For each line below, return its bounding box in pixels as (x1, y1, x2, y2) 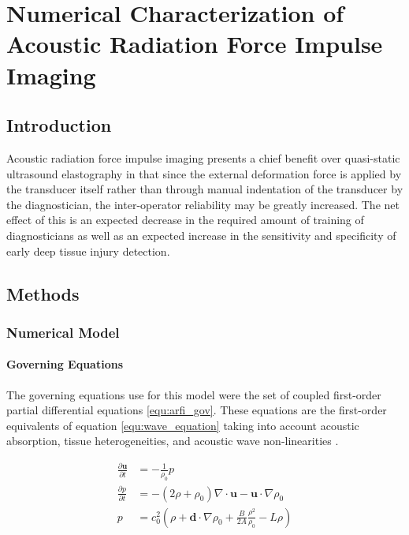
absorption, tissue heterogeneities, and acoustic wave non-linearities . (6, 432, 339, 449)
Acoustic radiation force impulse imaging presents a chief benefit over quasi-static (6, 149, 400, 166)
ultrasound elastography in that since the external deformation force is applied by (6, 165, 402, 181)
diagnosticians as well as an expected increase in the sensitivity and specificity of (6, 226, 396, 243)
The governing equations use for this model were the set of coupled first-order (6, 386, 381, 402)
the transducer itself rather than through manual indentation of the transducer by (6, 181, 403, 197)
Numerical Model (6, 322, 120, 342)
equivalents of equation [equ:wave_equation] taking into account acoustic (6, 417, 359, 433)
